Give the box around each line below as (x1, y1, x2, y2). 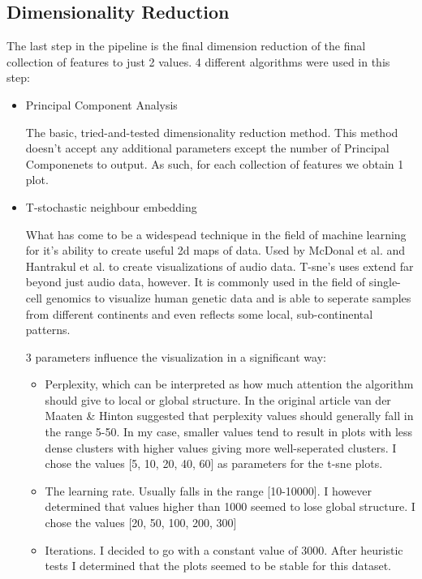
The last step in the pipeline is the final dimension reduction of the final (6, 37, 366, 54)
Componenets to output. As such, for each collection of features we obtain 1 (25, 155, 404, 172)
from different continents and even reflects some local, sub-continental (25, 305, 373, 322)
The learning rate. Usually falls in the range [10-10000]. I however (45, 482, 372, 499)
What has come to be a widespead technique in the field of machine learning (25, 225, 407, 242)
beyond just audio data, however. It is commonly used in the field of (25, 273, 366, 290)
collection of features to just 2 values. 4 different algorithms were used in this (6, 53, 390, 70)
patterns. (25, 321, 71, 338)
